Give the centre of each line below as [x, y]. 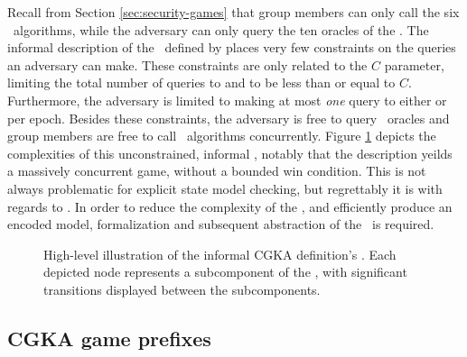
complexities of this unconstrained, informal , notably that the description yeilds [230, 153]
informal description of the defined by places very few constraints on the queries [232, 47]
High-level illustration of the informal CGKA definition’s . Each [220, 254]
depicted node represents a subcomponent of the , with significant [225, 272]
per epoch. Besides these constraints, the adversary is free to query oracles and [229, 118]
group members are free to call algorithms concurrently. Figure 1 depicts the [222, 136]
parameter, [414, 64]
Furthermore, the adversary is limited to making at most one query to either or [227, 100]
